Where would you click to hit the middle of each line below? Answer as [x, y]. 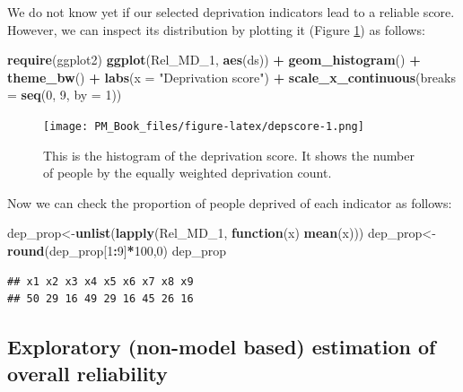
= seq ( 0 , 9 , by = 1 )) [65, 95]
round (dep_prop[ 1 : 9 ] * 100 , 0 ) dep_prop [117, 250]
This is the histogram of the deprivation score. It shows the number [229, 155]
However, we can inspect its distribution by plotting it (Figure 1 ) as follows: [216, 29]
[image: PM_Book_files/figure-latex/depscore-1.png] [204, 126]
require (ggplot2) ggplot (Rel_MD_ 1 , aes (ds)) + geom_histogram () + [214, 60]
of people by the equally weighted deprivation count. [188, 173]
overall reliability [87, 373]
